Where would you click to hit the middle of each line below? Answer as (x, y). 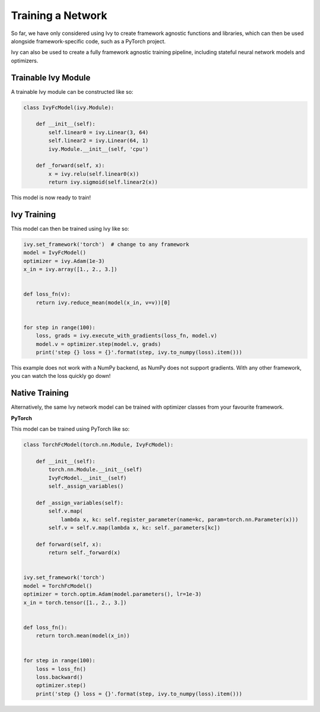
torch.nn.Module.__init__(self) (95, 470)
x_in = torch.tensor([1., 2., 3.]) (75, 603)
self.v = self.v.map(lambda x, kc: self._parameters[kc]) (134, 528)
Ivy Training (33, 214)
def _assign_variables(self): (80, 503)
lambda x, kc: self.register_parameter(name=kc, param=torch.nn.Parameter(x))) (180, 519)
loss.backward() (59, 677)
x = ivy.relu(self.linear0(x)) (94, 174)
